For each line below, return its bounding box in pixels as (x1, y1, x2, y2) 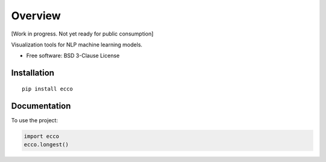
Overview (11, 9, 61, 22)
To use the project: (11, 116, 59, 123)
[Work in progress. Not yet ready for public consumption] (11, 30, 154, 37)
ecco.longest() (24, 142, 69, 148)
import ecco (24, 132, 60, 140)
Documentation (11, 101, 71, 111)
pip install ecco (22, 85, 73, 92)
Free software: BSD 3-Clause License (26, 52, 120, 60)
